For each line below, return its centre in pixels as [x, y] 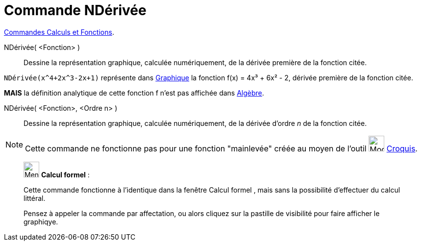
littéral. [35, 198]
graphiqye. [41, 221]
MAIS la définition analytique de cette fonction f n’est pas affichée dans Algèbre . [134, 93]
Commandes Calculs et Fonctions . [59, 32]
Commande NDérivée [75, 10]
